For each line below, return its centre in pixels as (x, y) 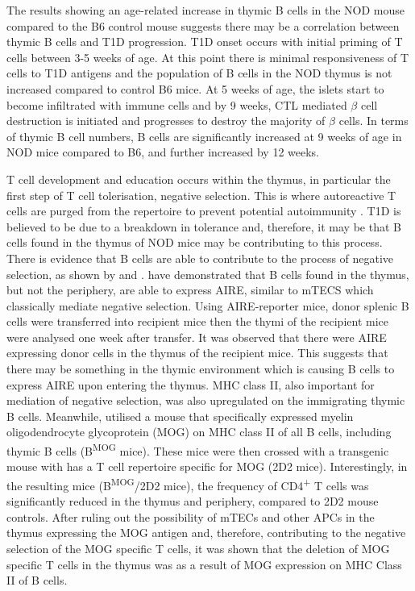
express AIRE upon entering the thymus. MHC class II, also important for (191, 384)
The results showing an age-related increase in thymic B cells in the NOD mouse (206, 10)
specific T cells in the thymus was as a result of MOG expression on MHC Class (204, 564)
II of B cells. (37, 580)
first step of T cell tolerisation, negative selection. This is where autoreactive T (201, 195)
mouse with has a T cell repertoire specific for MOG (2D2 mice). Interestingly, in (207, 466)
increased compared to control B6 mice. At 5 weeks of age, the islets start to (195, 88)
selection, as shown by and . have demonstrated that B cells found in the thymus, (208, 274)
